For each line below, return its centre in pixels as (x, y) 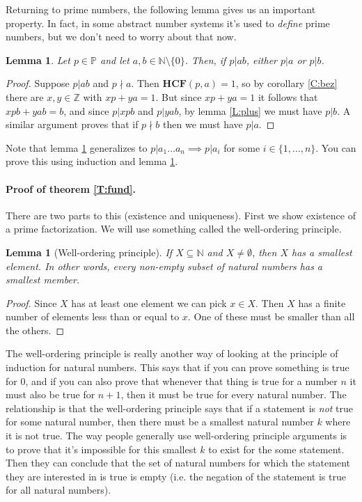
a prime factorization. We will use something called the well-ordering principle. (174, 229)
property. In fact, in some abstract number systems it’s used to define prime (168, 23)
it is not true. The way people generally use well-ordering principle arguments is (176, 436)
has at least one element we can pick (149, 303)
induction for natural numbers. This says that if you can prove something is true (178, 367)
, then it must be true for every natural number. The (234, 394)
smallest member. (43, 280)
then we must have (203, 124)
